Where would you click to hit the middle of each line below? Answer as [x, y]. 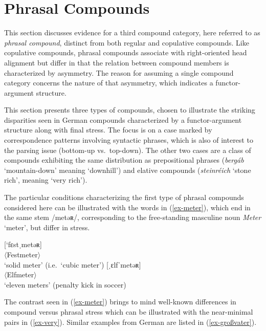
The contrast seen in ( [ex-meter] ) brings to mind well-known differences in [120, 302]
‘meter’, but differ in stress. [47, 227]
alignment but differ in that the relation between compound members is [117, 62]
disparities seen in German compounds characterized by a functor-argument [123, 119]
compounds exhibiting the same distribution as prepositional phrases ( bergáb [124, 160]
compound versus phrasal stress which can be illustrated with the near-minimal [129, 311]
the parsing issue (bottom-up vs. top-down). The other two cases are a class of [128, 150]
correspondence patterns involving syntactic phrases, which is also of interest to [129, 140]
